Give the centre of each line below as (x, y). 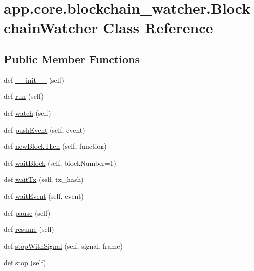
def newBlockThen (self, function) (55, 146)
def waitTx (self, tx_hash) (44, 179)
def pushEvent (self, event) (45, 129)
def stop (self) (25, 262)
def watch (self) (27, 113)
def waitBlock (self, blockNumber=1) (60, 162)
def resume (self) (29, 229)
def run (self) (24, 96)
